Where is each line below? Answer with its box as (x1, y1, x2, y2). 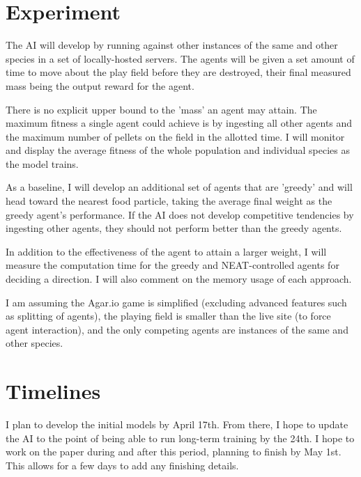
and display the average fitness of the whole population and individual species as (6, 143, 351, 157)
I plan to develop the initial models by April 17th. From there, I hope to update (6, 417, 348, 432)
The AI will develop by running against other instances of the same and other (6, 38, 338, 52)
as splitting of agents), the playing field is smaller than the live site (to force (6, 308, 331, 323)
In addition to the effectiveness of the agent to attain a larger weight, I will (6, 244, 327, 258)
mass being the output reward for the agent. (6, 78, 194, 93)
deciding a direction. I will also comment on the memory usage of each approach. (6, 272, 352, 286)
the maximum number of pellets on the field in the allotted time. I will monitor (6, 129, 345, 143)
